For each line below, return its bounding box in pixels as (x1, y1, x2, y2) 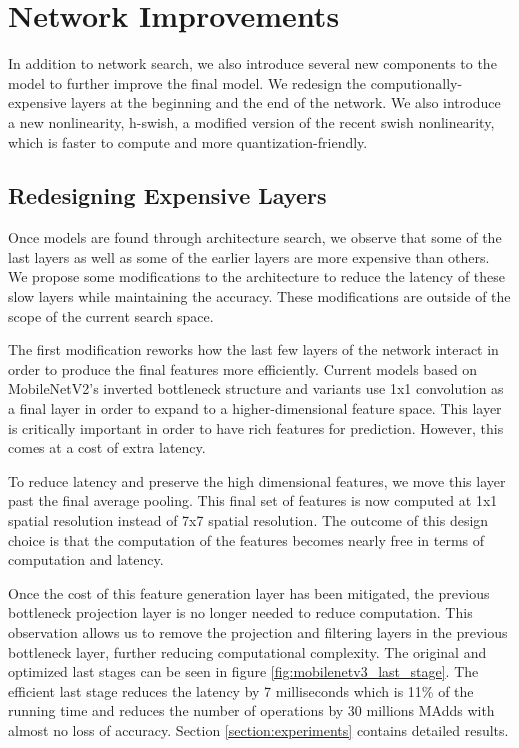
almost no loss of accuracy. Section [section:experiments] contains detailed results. (8, 719, 509, 740)
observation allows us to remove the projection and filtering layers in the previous (8, 621, 508, 642)
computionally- (370, 72, 463, 93)
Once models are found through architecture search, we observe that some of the (8, 227, 502, 248)
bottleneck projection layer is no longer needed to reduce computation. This (8, 602, 473, 623)
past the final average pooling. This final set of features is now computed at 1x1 (8, 490, 498, 511)
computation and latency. (8, 549, 164, 570)
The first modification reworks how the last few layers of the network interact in (8, 339, 499, 360)
